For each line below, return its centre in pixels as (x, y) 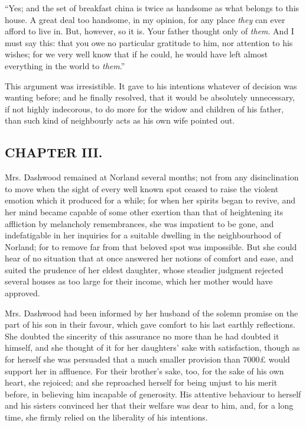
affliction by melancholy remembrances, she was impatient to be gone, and (139, 223)
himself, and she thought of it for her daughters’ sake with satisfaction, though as (152, 347)
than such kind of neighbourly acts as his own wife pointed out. (120, 120)
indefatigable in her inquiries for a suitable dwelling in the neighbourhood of (143, 235)
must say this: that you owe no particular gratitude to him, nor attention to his (149, 42)
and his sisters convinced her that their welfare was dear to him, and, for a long (149, 405)
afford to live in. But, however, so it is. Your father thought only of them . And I (149, 31)
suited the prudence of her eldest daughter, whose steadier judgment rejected (144, 269)
